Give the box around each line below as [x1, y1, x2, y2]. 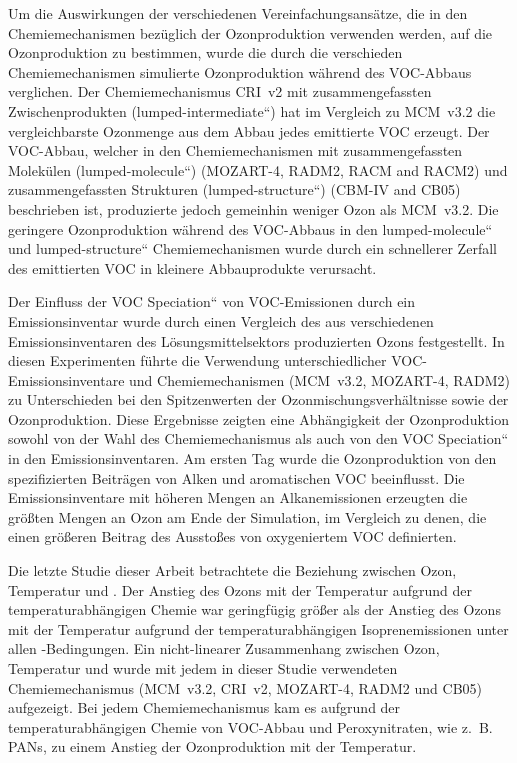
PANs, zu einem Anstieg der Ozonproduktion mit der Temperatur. [8, 736, 417, 757]
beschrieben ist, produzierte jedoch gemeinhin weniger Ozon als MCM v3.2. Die [8, 198, 499, 219]
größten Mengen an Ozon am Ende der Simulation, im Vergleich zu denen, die [8, 506, 487, 527]
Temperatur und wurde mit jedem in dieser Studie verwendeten [8, 658, 398, 678]
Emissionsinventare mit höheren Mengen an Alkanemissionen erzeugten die [8, 487, 468, 508]
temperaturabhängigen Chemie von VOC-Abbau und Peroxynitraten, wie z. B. [8, 716, 493, 737]
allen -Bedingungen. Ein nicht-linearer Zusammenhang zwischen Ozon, [8, 638, 440, 659]
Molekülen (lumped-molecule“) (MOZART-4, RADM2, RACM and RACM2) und [8, 159, 508, 180]
